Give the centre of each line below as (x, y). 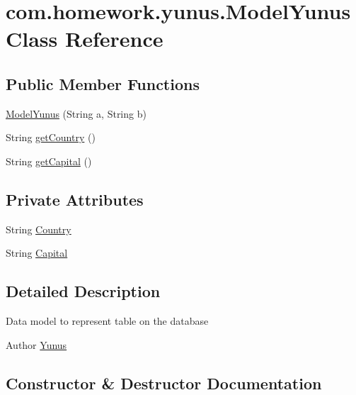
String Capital (37, 253)
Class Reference (85, 39)
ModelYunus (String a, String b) (76, 113)
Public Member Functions (103, 83)
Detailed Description (83, 291)
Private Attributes (75, 199)
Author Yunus (36, 344)
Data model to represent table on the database (107, 321)
